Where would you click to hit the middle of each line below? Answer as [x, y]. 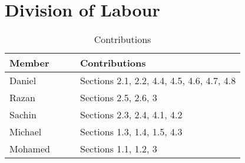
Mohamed [30, 149]
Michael [26, 132]
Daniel [23, 81]
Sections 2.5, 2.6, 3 [119, 98]
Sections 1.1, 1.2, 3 [119, 149]
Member [29, 63]
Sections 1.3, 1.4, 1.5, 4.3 [131, 132]
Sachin [23, 115]
